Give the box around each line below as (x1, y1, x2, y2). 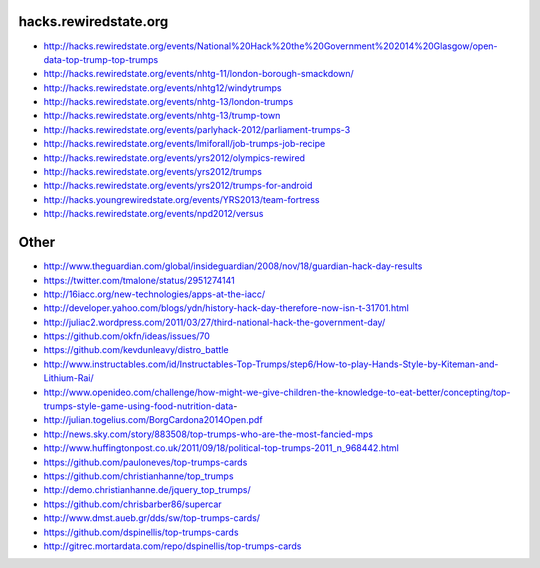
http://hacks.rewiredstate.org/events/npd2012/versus (43, 208, 264, 220)
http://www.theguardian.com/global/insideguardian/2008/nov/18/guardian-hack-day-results (43, 260, 423, 272)
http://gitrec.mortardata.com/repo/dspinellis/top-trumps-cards (43, 540, 302, 552)
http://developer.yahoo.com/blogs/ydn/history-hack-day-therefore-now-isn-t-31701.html (43, 302, 409, 314)
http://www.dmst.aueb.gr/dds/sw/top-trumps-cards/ (43, 512, 260, 524)
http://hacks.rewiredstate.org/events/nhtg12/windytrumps (43, 81, 282, 94)
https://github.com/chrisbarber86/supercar (43, 498, 222, 510)
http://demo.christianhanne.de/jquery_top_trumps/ (43, 484, 252, 496)
